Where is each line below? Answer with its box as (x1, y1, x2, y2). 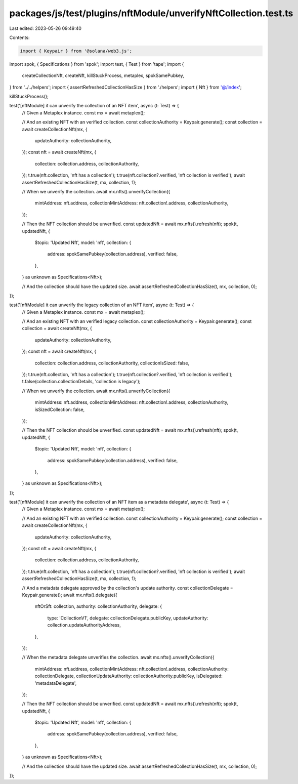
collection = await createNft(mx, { (22, 325, 92, 332)
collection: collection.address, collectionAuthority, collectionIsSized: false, (34, 360, 190, 366)
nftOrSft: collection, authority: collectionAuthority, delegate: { (34, 603, 162, 609)
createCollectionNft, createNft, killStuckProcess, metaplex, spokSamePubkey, (22, 72, 185, 78)
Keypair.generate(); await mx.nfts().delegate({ (22, 592, 117, 598)
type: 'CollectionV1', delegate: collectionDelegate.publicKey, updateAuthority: (47, 615, 208, 621)
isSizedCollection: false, (34, 406, 85, 412)
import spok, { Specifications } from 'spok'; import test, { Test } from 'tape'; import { (9, 61, 184, 67)
